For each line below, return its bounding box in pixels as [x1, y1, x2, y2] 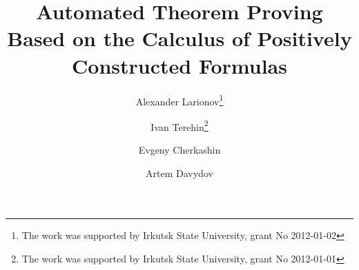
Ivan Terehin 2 [151, 117, 208, 134]
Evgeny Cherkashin [138, 143, 221, 156]
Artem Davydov [146, 165, 213, 180]
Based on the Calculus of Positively [7, 24, 352, 52]
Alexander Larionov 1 [135, 92, 224, 108]
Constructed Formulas [72, 51, 287, 79]
